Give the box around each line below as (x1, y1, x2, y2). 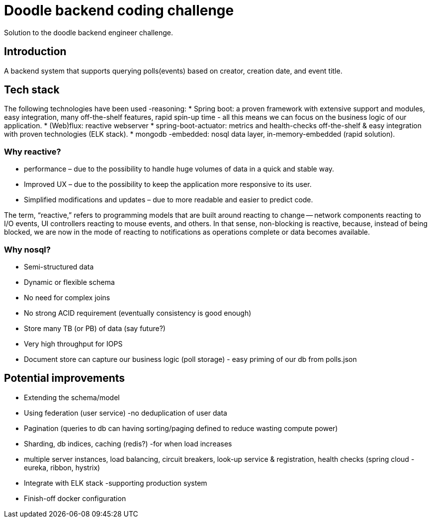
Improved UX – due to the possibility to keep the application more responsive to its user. (24, 180, 312, 189)
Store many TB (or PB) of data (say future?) (24, 324, 166, 333)
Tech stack (4, 84, 60, 96)
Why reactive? (4, 146, 61, 157)
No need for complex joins (24, 293, 110, 302)
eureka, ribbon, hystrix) (24, 463, 100, 472)
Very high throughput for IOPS (24, 339, 123, 348)
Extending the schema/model (24, 393, 120, 402)
